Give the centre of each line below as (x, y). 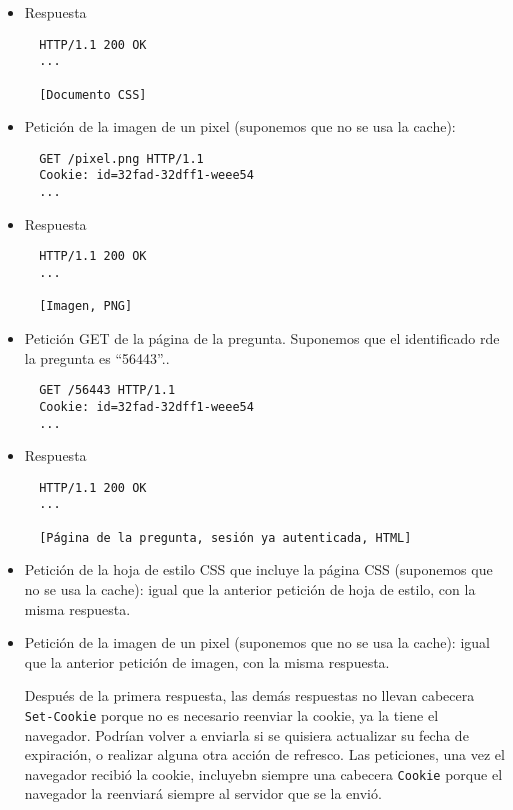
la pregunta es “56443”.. (97, 357)
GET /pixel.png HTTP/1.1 (121, 158)
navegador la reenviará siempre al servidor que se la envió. (203, 793)
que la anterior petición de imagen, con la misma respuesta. (207, 661)
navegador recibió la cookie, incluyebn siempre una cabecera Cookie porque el (263, 773)
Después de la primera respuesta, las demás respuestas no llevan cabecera (249, 695)
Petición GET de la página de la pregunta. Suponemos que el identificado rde (262, 338)
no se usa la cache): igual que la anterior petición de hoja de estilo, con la (250, 588)
